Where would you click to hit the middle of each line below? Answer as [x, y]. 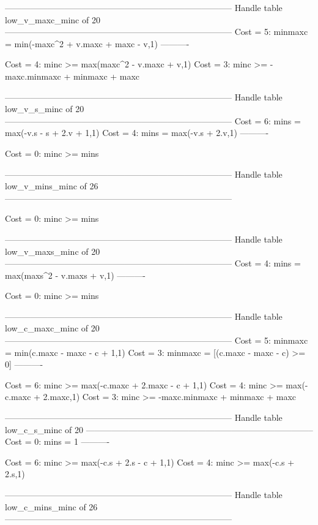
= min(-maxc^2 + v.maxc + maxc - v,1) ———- [97, 43]
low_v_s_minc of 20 [45, 109]
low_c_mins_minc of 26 [51, 506]
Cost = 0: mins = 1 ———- [57, 441]
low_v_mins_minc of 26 [52, 186]
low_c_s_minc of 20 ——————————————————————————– [159, 429]
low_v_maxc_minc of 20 [53, 19]
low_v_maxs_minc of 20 [53, 251]
